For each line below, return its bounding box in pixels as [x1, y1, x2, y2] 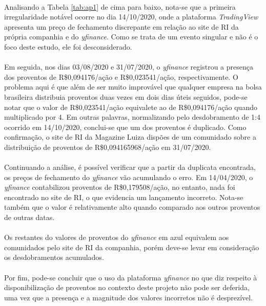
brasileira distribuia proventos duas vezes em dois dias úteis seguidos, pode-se [4, 91, 248, 102]
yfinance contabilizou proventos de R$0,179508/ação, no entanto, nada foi [4, 182, 235, 192]
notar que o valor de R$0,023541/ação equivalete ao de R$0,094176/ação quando [4, 101, 257, 112]
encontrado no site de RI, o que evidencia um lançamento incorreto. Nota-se [4, 191, 243, 202]
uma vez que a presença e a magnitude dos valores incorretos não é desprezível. [4, 292, 253, 302]
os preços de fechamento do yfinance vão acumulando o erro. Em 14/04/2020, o [4, 171, 253, 182]
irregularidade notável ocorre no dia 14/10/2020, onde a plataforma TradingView [4, 11, 258, 22]
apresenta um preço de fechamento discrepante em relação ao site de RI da [4, 21, 239, 32]
